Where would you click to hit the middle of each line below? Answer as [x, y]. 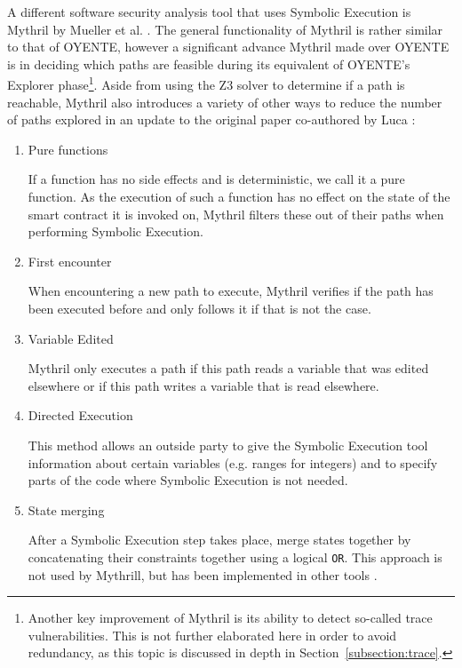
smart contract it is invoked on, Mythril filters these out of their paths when [236, 214]
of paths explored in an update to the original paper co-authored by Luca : [211, 119]
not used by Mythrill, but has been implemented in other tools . [203, 574]
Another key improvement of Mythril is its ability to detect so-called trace [230, 618]
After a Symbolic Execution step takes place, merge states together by [219, 540]
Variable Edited [71, 338]
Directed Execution [80, 415]
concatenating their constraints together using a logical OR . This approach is [235, 557]
